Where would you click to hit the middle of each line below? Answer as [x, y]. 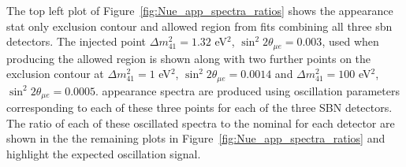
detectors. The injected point [76, 41]
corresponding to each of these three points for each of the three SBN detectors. [199, 108]
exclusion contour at [55, 74]
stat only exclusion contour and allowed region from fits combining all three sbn [199, 26]
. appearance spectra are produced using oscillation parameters [248, 90]
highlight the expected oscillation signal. [104, 153]
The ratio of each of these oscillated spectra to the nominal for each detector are [201, 122]
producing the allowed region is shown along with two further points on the [189, 58]
